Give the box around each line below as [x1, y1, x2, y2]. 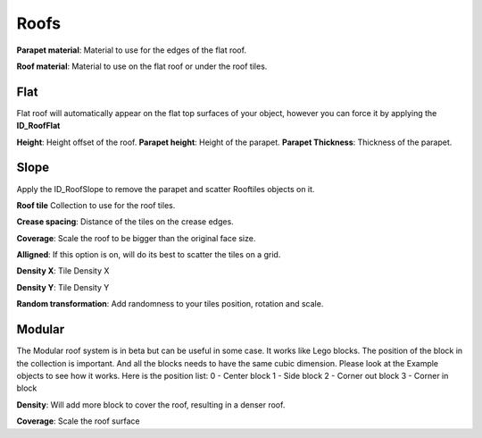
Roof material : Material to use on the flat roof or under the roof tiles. [16, 61, 268, 72]
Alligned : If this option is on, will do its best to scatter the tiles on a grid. [16, 249, 281, 260]
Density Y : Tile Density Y [16, 282, 110, 292]
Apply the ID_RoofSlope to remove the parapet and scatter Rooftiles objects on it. [16, 183, 315, 194]
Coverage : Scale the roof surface [16, 416, 140, 426]
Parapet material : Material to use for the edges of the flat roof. [16, 45, 247, 55]
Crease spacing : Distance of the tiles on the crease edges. [16, 216, 234, 227]
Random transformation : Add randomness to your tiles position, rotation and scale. [16, 299, 324, 309]
